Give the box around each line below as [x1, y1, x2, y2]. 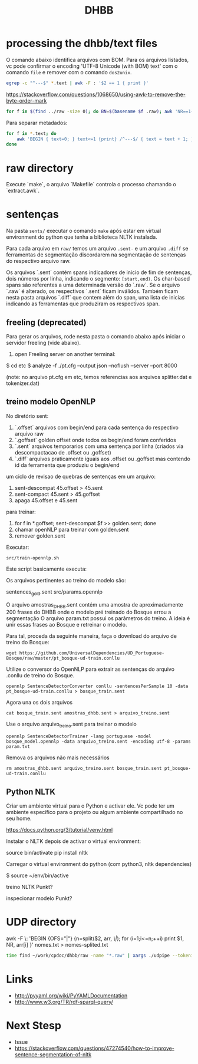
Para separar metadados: [6, 119, 68, 126]
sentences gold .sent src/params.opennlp [6, 588, 103, 597]
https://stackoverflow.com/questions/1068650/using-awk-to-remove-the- [6, 91, 186, 98]
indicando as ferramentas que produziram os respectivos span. [6, 300, 160, 307]
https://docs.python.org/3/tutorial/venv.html [6, 826, 113, 834]
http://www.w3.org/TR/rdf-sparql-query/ [14, 998, 114, 1005]
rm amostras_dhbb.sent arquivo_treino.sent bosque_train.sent [6, 766, 162, 772]
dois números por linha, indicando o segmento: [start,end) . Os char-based [6, 275, 190, 282]
